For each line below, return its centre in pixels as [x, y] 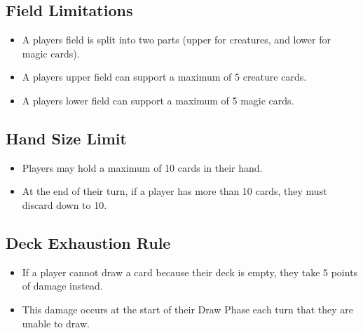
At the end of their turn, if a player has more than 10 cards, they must [174, 191]
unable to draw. [56, 323]
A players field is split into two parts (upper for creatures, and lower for [176, 40]
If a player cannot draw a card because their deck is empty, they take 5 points [190, 272]
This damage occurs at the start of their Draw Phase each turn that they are [188, 309]
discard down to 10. [64, 204]
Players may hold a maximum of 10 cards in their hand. [142, 167]
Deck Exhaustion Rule [88, 242]
